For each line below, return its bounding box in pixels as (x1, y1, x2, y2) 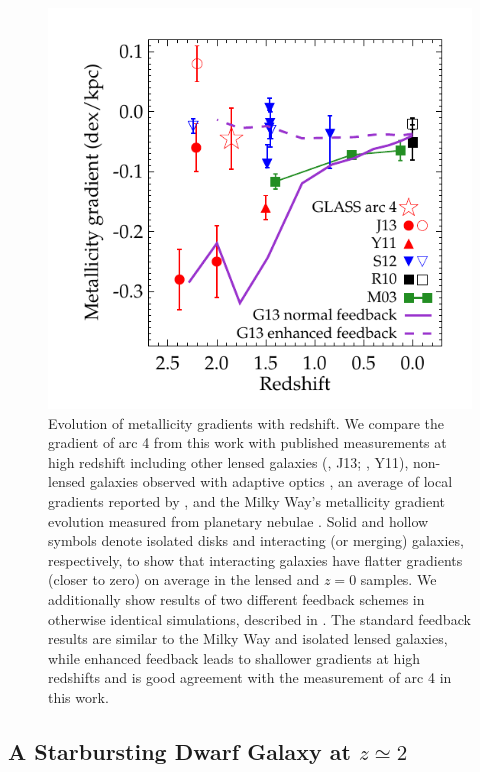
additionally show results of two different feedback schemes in (48, 589, 425, 610)
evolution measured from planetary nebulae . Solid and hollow (48, 510, 429, 531)
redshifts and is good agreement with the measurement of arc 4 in (48, 667, 452, 688)
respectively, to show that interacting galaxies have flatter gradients (48, 549, 463, 570)
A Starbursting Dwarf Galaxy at (8, 735, 351, 766)
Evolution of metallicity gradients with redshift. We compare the (48, 412, 444, 433)
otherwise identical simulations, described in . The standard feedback (48, 608, 471, 629)
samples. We (360, 569, 437, 590)
